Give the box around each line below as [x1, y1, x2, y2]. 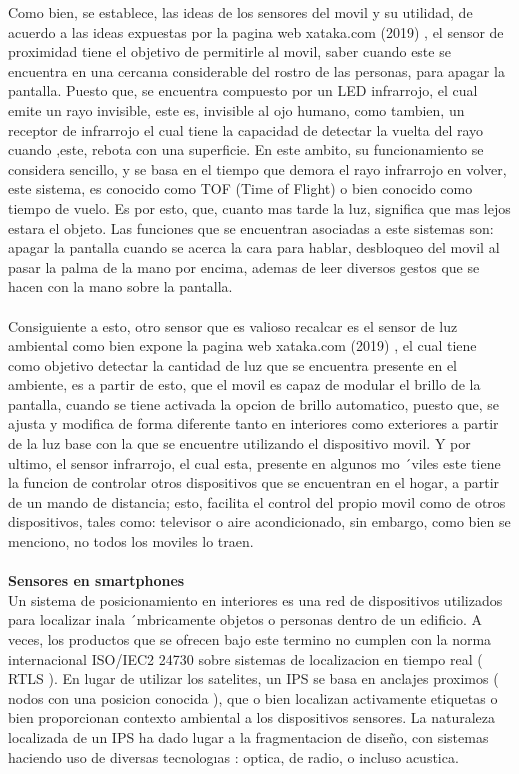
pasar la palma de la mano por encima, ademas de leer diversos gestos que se [8, 256, 480, 277]
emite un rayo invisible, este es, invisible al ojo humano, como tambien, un [8, 99, 465, 120]
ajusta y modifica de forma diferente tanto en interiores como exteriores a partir [8, 413, 499, 434]
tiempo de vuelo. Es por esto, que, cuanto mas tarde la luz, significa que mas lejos [8, 197, 511, 218]
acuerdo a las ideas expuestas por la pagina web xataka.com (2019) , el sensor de [8, 21, 504, 42]
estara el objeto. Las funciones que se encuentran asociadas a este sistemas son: [8, 217, 494, 238]
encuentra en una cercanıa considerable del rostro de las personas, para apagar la [8, 60, 505, 81]
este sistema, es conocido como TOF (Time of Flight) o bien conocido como [8, 178, 473, 199]
